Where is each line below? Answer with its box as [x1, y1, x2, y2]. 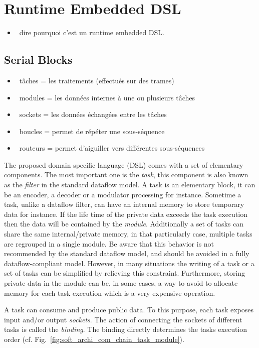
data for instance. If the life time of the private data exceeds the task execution [4, 208, 247, 219]
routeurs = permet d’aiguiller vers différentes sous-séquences [19, 143, 205, 153]
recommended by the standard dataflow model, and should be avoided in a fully [4, 248, 249, 259]
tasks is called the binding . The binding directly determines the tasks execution [4, 324, 247, 334]
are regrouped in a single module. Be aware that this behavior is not [4, 238, 214, 249]
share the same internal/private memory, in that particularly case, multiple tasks [4, 228, 252, 239]
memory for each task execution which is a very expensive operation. [4, 287, 215, 298]
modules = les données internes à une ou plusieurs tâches [19, 92, 195, 102]
